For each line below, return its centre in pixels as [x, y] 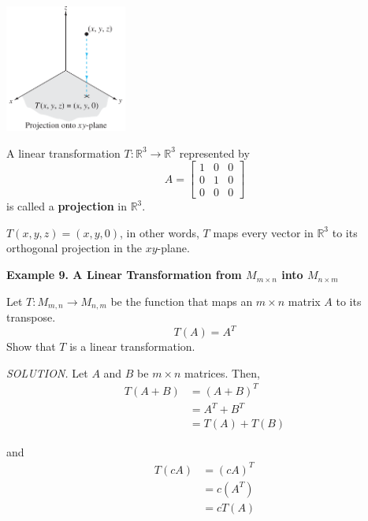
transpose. [31, 317]
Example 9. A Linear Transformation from [124, 275]
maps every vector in [263, 232]
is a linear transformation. [132, 346]
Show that [31, 346]
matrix [304, 301]
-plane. [173, 248]
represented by [214, 153]
